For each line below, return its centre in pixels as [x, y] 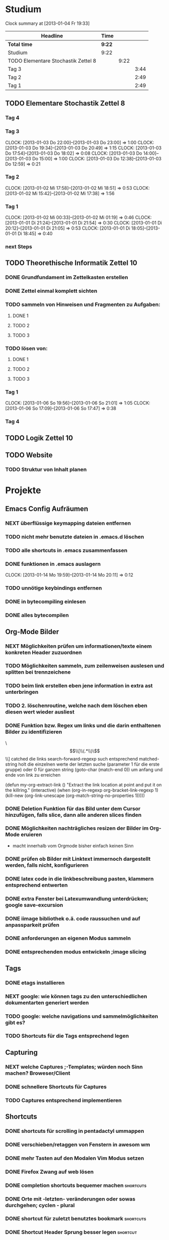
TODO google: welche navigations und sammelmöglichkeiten [82, 1016]
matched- [149, 759]
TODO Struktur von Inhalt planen [46, 469]
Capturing [21, 1052]
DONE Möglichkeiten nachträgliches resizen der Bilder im [77, 828]
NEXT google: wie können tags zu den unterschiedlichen [76, 996]
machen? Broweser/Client [38, 1073]
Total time [20, 44]
